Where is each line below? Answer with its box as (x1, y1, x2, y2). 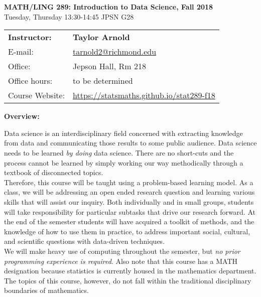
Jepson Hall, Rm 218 (73, 60, 146, 72)
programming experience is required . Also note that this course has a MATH (4, 255, 238, 266)
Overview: (4, 111, 40, 121)
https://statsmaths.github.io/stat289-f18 (73, 89, 215, 101)
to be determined (73, 75, 133, 87)
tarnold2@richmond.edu (73, 46, 157, 58)
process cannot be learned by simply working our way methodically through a (4, 157, 243, 168)
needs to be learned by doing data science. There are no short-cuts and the (4, 147, 234, 158)
